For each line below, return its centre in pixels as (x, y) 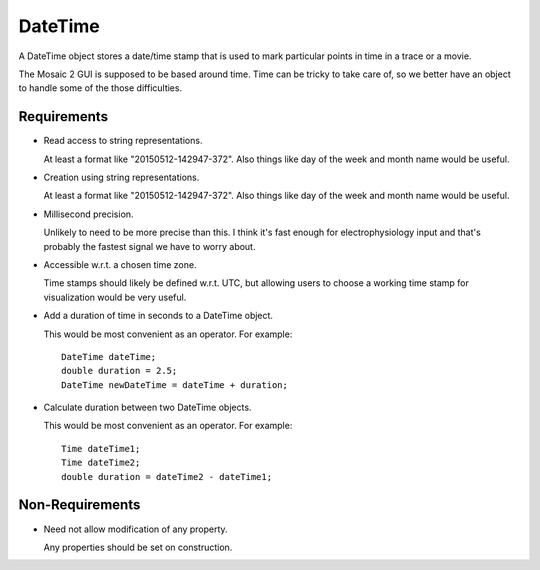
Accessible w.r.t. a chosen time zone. (120, 264)
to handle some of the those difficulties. (100, 88)
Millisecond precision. (88, 214)
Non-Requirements (79, 505)
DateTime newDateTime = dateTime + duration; (175, 384)
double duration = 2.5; (119, 371)
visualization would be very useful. (115, 297)
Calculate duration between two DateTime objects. (147, 407)
